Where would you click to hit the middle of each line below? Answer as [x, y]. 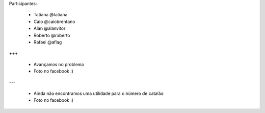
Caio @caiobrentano [54, 22]
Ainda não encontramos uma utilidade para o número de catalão [99, 93]
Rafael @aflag [48, 42]
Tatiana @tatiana [51, 15]
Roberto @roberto [52, 35]
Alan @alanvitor [50, 28]
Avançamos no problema [59, 64]
